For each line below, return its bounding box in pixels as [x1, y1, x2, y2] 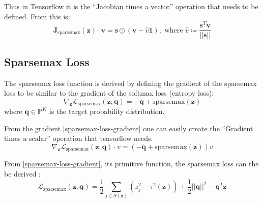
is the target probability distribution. [49, 106, 165, 117]
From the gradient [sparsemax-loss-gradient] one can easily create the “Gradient [4, 123, 253, 133]
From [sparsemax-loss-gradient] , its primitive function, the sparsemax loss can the [4, 158, 259, 169]
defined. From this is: [4, 11, 70, 21]
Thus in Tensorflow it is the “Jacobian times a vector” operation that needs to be [4, 1, 258, 11]
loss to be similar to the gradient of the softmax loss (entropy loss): [4, 88, 214, 98]
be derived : [4, 168, 41, 179]
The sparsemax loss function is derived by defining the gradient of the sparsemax [4, 77, 257, 88]
